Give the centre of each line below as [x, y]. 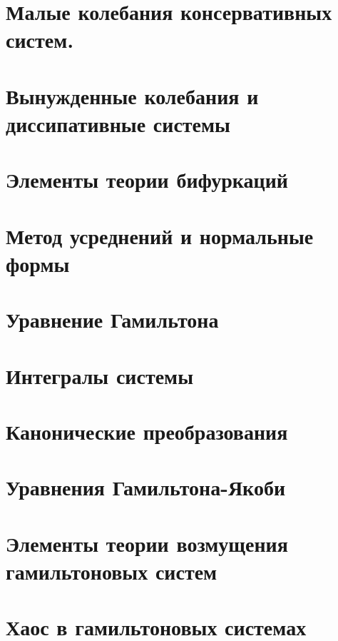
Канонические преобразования [147, 431]
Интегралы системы [100, 375]
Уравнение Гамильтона [112, 319]
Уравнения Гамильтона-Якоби [146, 487]
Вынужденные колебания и [132, 95]
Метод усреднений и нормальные [160, 235]
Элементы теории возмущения [147, 543]
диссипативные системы [118, 123]
